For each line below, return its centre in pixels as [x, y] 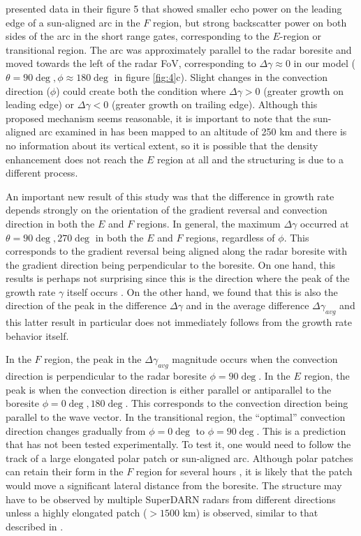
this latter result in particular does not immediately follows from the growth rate [179, 322]
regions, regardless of [230, 237]
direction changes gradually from [76, 430]
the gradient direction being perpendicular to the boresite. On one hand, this [171, 264]
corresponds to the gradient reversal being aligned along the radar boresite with [177, 251]
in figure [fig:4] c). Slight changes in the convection [221, 76]
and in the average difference [248, 305]
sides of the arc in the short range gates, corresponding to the [138, 36]
